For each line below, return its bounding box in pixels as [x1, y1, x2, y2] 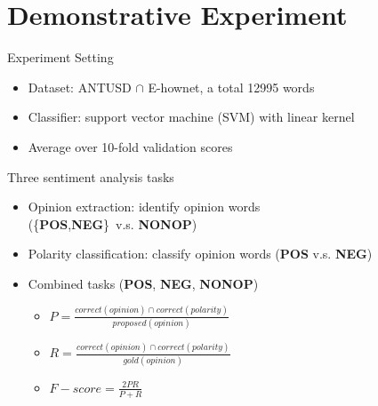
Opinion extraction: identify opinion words [28, 197, 261, 216]
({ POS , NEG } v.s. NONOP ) [28, 214, 197, 233]
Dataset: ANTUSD [28, 77, 132, 96]
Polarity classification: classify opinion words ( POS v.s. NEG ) [28, 244, 373, 263]
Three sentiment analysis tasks [7, 167, 174, 186]
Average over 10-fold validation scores [28, 137, 233, 155]
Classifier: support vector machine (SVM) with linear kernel [28, 107, 355, 126]
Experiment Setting [7, 48, 114, 67]
